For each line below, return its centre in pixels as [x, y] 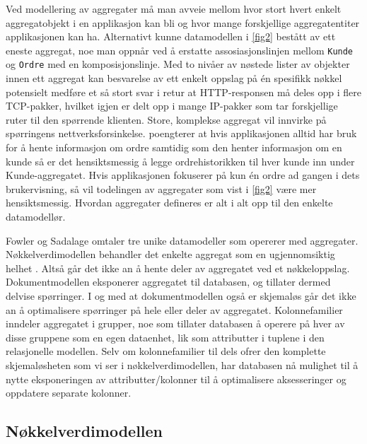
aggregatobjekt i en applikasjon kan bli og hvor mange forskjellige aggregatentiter [183, 22]
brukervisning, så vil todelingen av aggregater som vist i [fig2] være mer [161, 188]
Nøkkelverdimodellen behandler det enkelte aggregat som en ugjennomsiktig [170, 254]
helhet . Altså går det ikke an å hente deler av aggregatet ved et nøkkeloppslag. [178, 268]
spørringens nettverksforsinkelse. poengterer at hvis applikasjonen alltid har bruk [181, 133]
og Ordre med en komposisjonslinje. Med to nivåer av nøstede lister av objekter [178, 64]
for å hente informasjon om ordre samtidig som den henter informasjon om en [174, 147]
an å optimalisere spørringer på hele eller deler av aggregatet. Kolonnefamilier [174, 309]
